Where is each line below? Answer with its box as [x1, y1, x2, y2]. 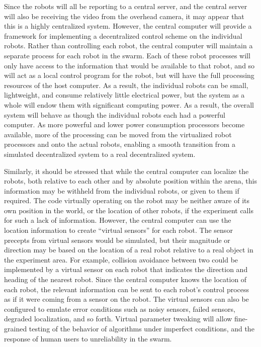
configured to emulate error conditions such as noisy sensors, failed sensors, [4, 303, 235, 314]
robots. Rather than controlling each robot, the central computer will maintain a [4, 40, 253, 51]
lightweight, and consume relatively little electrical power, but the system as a [4, 90, 245, 100]
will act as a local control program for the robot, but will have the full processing [4, 70, 254, 80]
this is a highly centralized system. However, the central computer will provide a [4, 21, 252, 31]
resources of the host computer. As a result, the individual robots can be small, [4, 79, 248, 90]
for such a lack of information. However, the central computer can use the [4, 215, 231, 225]
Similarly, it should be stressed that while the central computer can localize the [4, 165, 249, 176]
